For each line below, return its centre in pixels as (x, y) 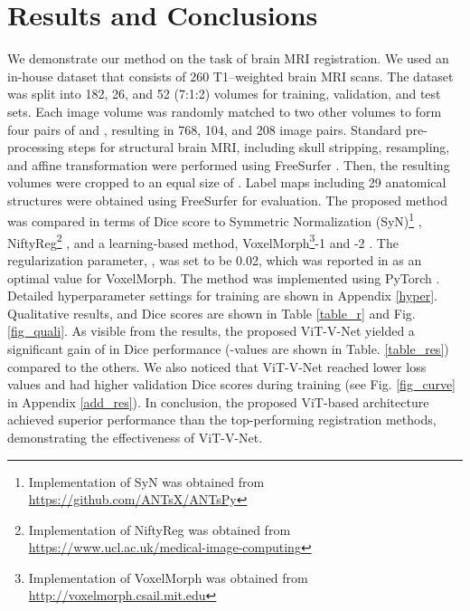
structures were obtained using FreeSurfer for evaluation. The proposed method (227, 200)
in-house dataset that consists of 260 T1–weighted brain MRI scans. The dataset (230, 76)
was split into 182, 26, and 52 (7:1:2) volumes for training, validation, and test (224, 94)
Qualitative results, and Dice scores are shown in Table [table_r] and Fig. (211, 313)
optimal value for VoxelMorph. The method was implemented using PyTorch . (224, 277)
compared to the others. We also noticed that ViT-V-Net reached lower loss (217, 366)
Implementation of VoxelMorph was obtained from (168, 577)
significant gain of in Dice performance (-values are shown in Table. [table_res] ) (228, 348)
